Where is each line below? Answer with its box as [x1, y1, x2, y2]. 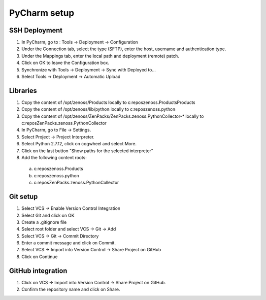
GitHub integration [9, 267, 67, 275]
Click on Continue [21, 254, 58, 260]
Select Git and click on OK [21, 212, 75, 218]
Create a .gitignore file [21, 219, 67, 225]
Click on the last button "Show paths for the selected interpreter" [21, 148, 154, 154]
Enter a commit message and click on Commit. [21, 240, 116, 246]
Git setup [9, 193, 38, 201]
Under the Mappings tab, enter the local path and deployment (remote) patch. [21, 53, 179, 59]
